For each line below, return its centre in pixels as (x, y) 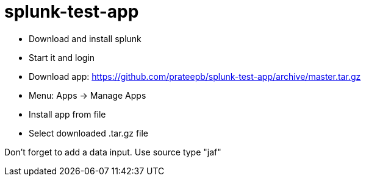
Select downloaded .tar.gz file (89, 133)
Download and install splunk (85, 38)
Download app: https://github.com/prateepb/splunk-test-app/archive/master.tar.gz (195, 76)
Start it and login (62, 57)
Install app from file (67, 114)
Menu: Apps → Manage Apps (88, 95)
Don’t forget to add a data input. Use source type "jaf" (113, 152)
